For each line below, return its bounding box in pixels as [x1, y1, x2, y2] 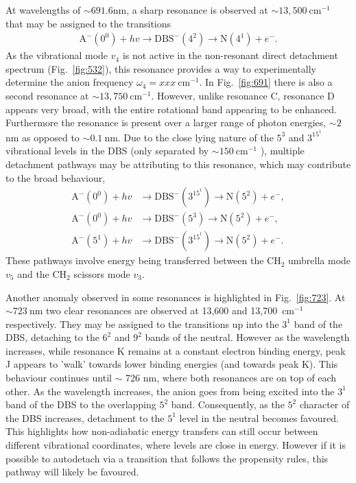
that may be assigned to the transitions [5, 16, 171, 30]
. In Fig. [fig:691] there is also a [199, 75, 333, 89]
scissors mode [73, 266, 130, 281]
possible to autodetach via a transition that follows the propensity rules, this [5, 451, 329, 465]
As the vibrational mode [5, 48, 108, 62]
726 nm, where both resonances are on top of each [126, 370, 337, 385]
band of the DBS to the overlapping [5, 397, 156, 412]
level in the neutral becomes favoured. [179, 410, 339, 425]
